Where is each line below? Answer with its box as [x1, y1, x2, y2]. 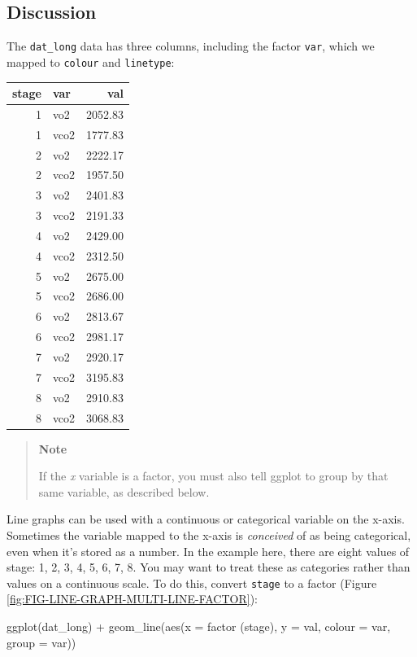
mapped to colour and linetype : [7, 53, 175, 70]
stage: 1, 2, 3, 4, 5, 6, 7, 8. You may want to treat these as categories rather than [7, 558, 410, 576]
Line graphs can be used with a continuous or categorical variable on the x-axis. [7, 510, 405, 528]
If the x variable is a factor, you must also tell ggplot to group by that [38, 467, 389, 484]
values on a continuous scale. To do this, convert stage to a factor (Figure [7, 574, 377, 591]
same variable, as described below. [38, 483, 210, 500]
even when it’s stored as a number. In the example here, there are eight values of [7, 542, 410, 559]
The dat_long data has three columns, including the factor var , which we [7, 37, 375, 55]
